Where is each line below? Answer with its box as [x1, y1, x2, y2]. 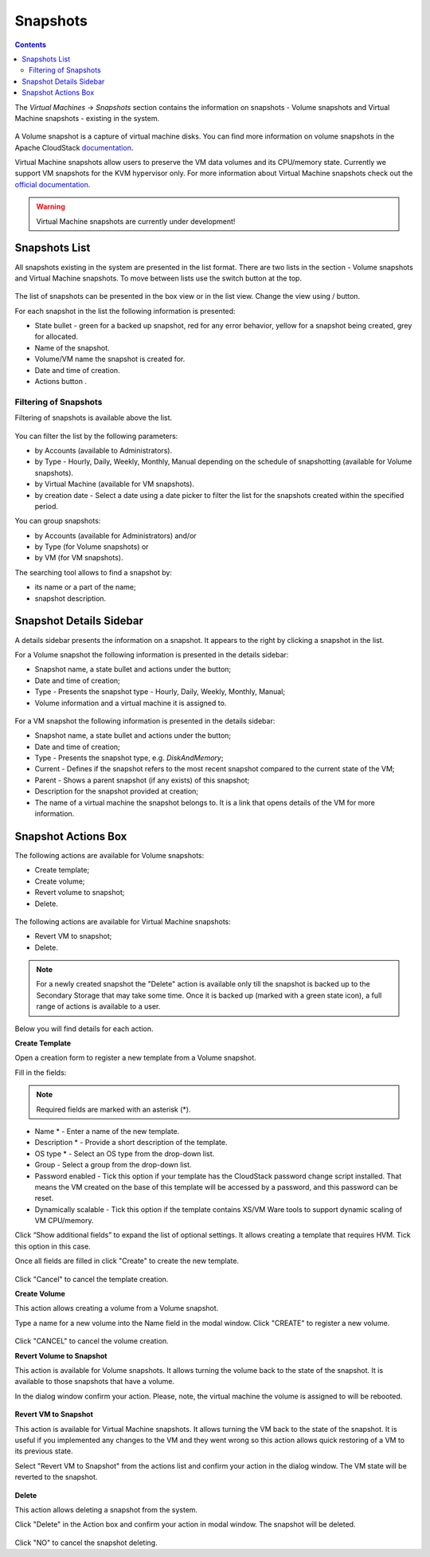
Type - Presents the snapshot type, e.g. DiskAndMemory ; [34, 753, 224, 763]
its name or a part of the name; [34, 582, 136, 592]
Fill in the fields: [14, 1068, 67, 1077]
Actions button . [34, 377, 88, 386]
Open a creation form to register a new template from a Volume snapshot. [14, 1053, 256, 1063]
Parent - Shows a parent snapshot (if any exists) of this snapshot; [34, 775, 250, 785]
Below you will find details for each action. [14, 1024, 154, 1033]
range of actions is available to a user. [36, 1002, 161, 1011]
